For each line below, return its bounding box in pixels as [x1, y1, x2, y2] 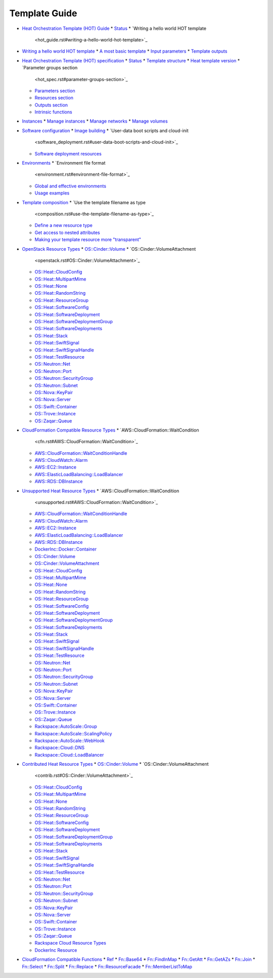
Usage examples [34, 190, 70, 196]
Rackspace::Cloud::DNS [34, 745, 85, 751]
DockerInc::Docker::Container [34, 546, 97, 552]
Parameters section [34, 88, 75, 94]
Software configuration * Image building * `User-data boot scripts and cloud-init [22, 127, 189, 134]
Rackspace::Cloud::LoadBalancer [34, 752, 104, 758]
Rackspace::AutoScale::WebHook [34, 737, 105, 744]
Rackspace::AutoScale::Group [34, 723, 97, 729]
